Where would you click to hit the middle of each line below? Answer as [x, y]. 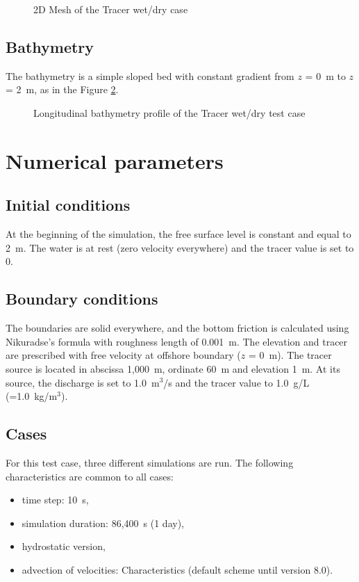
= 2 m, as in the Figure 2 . [62, 89]
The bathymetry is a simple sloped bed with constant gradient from [150, 75]
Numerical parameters [115, 160]
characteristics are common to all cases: [90, 476]
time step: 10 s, [55, 500]
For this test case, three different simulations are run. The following [150, 462]
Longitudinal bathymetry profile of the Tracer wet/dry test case [169, 112]
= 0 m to [325, 75]
